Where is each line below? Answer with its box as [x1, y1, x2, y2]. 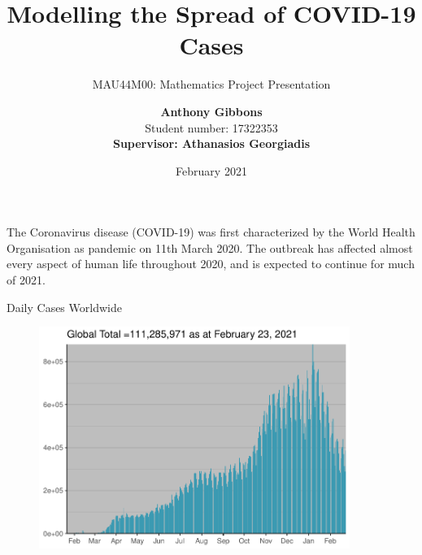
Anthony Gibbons [160, 102, 263, 119]
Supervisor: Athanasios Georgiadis [112, 135, 311, 152]
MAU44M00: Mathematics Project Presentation [92, 76, 331, 93]
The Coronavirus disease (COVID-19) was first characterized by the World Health [7, 223, 415, 241]
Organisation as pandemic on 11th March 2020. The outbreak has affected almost [7, 239, 413, 256]
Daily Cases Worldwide [7, 298, 122, 315]
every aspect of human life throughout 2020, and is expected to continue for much [7, 255, 415, 272]
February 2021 [176, 162, 247, 179]
